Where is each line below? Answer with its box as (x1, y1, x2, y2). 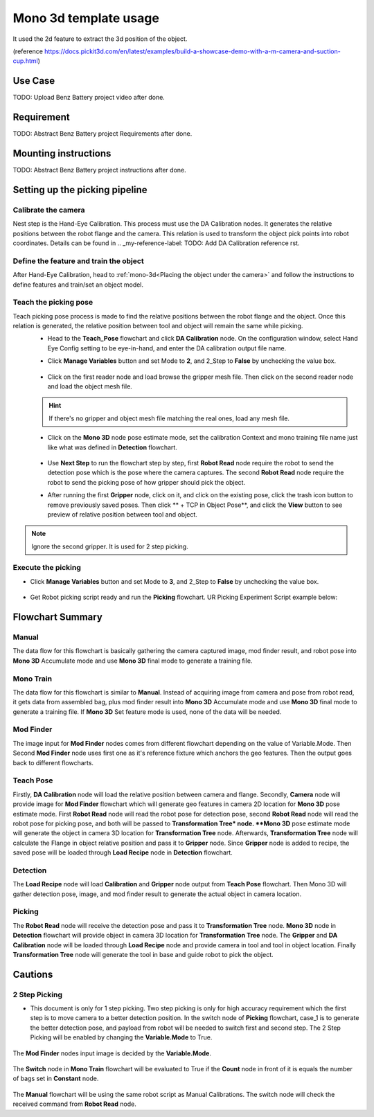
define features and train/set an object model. (12, 280, 144, 289)
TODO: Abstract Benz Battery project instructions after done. (12, 166, 186, 175)
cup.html (12, 57, 38, 65)
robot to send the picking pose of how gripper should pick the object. (47, 478, 246, 486)
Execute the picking (12, 563, 81, 573)
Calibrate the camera (12, 205, 85, 215)
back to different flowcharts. (12, 758, 93, 767)
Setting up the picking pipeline (12, 184, 148, 195)
